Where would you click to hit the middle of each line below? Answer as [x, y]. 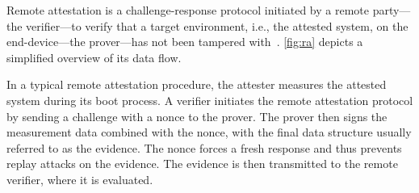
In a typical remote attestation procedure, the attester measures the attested [197, 84]
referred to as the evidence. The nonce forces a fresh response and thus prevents [204, 147]
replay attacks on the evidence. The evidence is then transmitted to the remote [202, 164]
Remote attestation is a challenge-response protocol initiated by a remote [188, 10]
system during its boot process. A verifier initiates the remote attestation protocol [210, 100]
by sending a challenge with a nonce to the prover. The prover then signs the [197, 116]
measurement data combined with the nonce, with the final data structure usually [209, 132]
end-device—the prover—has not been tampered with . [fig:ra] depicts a [185, 42]
